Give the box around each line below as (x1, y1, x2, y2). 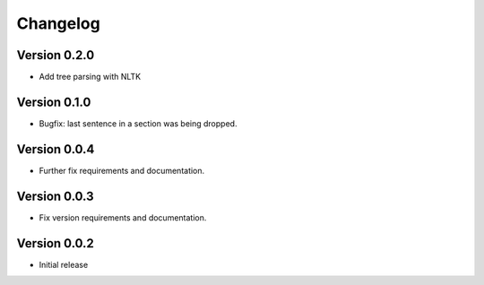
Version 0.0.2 (16, 236, 94, 251)
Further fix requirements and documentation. (39, 165, 205, 176)
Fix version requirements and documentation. (39, 212, 207, 223)
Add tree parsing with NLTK (39, 72, 142, 82)
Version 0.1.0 (16, 94, 91, 109)
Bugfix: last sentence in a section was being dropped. (39, 117, 238, 129)
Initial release (39, 259, 89, 270)
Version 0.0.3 (16, 188, 94, 203)
